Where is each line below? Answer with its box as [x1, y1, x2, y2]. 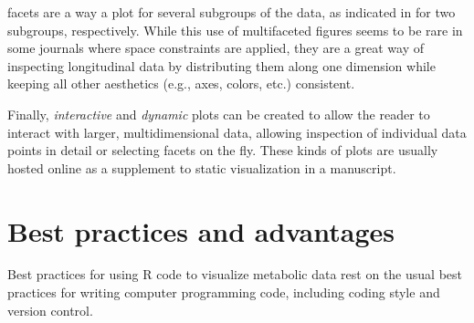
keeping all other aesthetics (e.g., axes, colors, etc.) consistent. [7, 74, 355, 93]
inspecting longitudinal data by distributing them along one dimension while [7, 56, 436, 75]
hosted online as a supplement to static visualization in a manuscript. [7, 158, 396, 177]
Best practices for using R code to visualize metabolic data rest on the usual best [7, 265, 462, 284]
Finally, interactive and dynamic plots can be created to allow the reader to [7, 104, 430, 123]
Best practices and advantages [7, 212, 395, 249]
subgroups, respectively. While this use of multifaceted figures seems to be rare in [7, 20, 463, 39]
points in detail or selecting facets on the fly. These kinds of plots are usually [7, 141, 438, 160]
